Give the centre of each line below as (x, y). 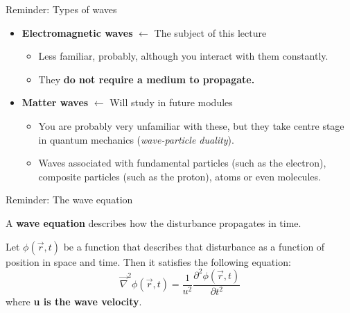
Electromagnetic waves (77, 32)
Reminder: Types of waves (61, 9)
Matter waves (55, 102)
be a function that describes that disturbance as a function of (194, 246)
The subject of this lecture (210, 32)
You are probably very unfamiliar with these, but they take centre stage (191, 125)
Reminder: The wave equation (69, 200)
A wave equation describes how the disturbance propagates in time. (154, 222)
